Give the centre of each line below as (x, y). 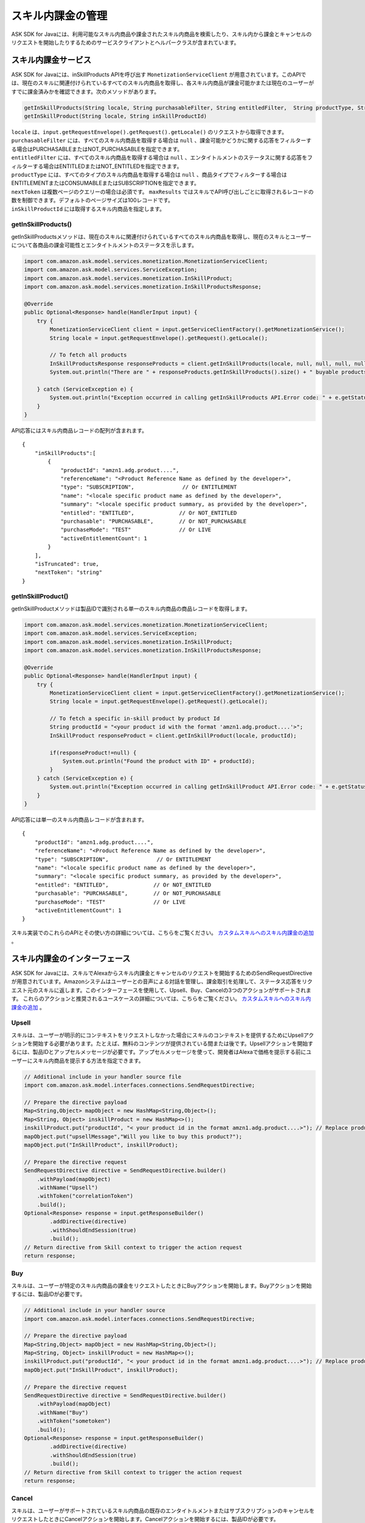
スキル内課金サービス (51, 60)
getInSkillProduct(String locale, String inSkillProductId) (116, 116)
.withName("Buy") (63, 1412)
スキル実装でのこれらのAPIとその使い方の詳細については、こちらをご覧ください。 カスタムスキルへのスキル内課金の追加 (163, 933)
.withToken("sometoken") (74, 1421)
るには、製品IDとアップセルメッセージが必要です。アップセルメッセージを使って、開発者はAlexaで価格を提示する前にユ (161, 1052)
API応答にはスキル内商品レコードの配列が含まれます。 (79, 431)
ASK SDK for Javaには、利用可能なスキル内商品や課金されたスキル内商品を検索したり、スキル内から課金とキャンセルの (162, 34)
